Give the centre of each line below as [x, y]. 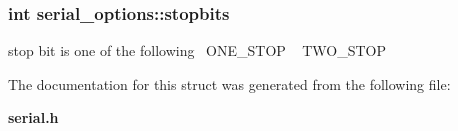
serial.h [33, 117]
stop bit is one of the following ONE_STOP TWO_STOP [197, 50]
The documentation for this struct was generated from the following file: [229, 83]
